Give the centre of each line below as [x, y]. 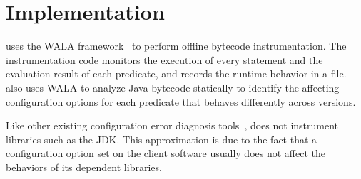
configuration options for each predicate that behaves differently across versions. [181, 101]
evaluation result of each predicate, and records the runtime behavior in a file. [176, 74]
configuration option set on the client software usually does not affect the [166, 153]
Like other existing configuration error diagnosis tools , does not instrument [172, 125]
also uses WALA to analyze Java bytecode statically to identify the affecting [173, 87]
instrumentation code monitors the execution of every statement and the [164, 59]
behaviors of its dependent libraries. [84, 167]
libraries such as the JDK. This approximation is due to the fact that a [162, 139]
